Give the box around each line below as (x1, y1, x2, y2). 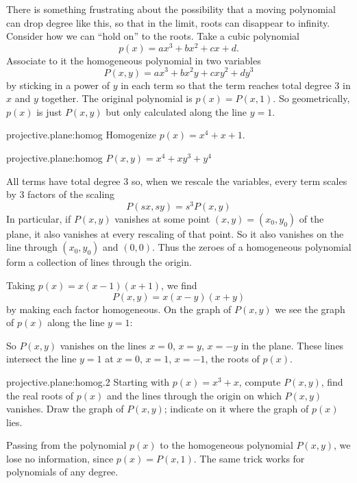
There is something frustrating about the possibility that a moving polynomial (6, 2, 336, 16)
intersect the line (6, 351, 77, 366)
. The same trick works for (193, 451, 305, 465)
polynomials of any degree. (6, 465, 119, 479)
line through (6, 240, 58, 254)
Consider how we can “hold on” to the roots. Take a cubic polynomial (6, 29, 299, 43)
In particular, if (6, 211, 71, 225)
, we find (161, 277, 197, 292)
